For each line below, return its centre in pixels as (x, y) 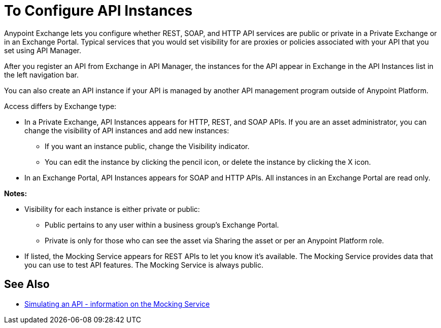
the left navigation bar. (41, 75)
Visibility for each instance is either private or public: (112, 209)
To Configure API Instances (98, 11)
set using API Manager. (43, 50)
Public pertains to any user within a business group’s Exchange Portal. (162, 225)
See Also (27, 284)
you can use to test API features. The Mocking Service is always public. (144, 265)
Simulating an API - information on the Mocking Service (117, 304)
